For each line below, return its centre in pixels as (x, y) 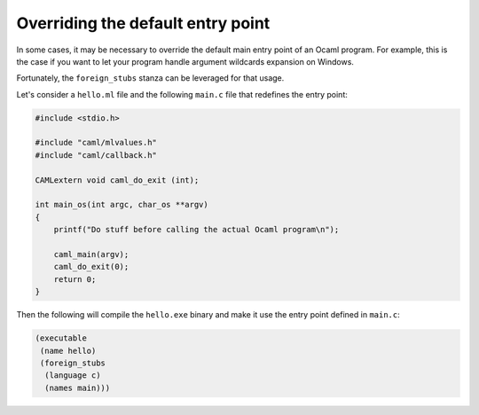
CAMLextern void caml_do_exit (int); (117, 180)
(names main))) (78, 388)
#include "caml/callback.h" (96, 155)
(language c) (73, 376)
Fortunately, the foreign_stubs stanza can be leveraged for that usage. (150, 78)
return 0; (75, 279)
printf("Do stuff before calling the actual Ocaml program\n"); (196, 230)
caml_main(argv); (91, 254)
